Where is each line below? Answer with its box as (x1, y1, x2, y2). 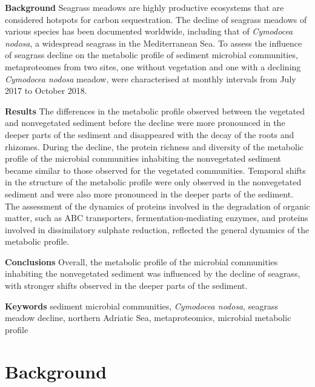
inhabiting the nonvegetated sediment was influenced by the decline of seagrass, (5, 267, 300, 280)
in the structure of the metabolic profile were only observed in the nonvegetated (5, 176, 302, 188)
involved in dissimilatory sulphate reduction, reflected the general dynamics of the (5, 223, 310, 236)
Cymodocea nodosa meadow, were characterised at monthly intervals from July (5, 72, 296, 85)
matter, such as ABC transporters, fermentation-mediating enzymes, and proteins (5, 211, 308, 224)
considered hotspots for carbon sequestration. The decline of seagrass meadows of (5, 13, 307, 25)
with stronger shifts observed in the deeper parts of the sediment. (5, 279, 248, 292)
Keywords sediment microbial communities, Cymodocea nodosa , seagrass (5, 299, 279, 312)
